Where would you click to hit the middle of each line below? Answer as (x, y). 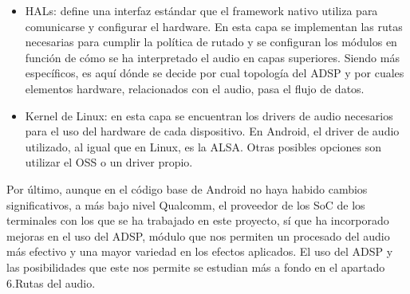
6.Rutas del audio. (51, 282)
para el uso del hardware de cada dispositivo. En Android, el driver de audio (212, 131)
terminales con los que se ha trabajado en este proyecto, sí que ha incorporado (198, 220)
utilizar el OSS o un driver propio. (109, 162)
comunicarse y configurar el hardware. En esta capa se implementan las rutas (214, 26)
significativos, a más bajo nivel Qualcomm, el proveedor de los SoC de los (186, 204)
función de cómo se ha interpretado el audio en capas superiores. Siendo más (212, 57)
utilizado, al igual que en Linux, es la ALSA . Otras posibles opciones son (203, 146)
